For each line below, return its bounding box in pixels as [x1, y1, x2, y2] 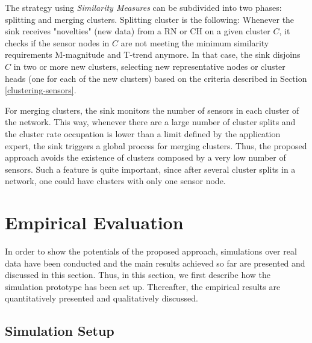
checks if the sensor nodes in [5, 36, 110, 49]
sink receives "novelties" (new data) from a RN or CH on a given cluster [5, 25, 270, 37]
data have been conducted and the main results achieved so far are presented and [5, 256, 305, 269]
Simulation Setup [5, 321, 114, 340]
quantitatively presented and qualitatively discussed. [5, 292, 198, 304]
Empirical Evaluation [5, 210, 184, 235]
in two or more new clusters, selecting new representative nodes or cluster [13, 60, 285, 72]
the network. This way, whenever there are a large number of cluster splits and [5, 116, 296, 128]
